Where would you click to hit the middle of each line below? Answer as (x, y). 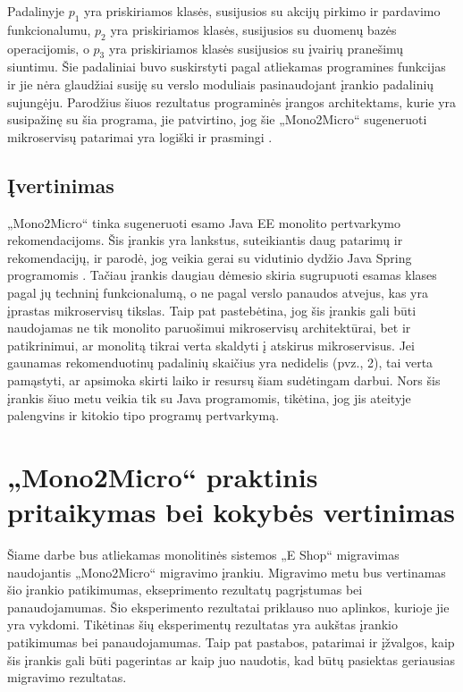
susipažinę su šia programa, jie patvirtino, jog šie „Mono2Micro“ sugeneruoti (217, 119)
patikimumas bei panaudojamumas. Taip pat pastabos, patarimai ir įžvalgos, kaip (231, 641)
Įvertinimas (61, 185)
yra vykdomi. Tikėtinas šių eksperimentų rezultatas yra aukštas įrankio (203, 624)
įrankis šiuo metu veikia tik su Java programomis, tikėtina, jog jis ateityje (209, 397)
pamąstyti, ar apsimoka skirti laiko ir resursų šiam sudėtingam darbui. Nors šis (224, 380)
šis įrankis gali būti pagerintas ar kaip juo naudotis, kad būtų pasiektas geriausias (231, 659)
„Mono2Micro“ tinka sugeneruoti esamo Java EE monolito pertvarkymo (204, 222)
